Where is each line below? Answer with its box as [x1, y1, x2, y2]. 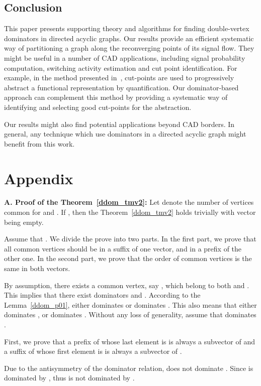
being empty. [4, 216, 44, 227]
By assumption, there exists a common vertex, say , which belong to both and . [4, 280, 249, 290]
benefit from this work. [4, 138, 75, 149]
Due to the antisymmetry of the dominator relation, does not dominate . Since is [4, 362, 253, 373]
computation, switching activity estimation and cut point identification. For [4, 62, 237, 73]
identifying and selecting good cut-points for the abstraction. [4, 101, 192, 112]
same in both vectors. [4, 263, 70, 274]
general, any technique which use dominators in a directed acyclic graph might [4, 128, 246, 139]
